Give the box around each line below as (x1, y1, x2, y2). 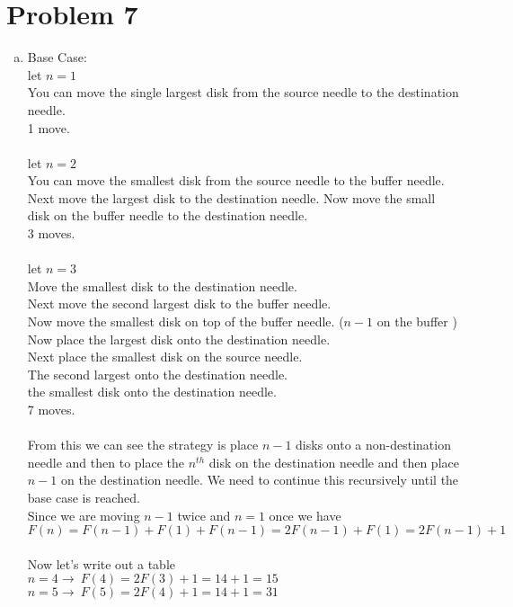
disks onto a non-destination (296, 435, 451, 454)
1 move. (27, 118, 70, 137)
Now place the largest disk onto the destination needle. (27, 329, 331, 348)
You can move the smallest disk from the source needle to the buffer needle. (27, 171, 445, 190)
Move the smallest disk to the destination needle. (27, 276, 297, 295)
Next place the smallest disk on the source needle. (27, 347, 303, 366)
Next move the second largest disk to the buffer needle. (27, 294, 332, 313)
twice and (177, 505, 231, 524)
